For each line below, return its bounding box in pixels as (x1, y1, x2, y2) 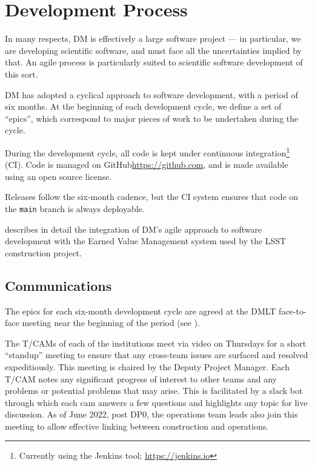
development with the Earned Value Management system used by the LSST (5, 235, 287, 247)
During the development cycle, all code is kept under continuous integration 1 (5, 144, 290, 159)
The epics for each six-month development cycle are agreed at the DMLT (5, 304, 276, 317)
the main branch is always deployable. (5, 202, 145, 215)
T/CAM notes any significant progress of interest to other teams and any (5, 372, 277, 385)
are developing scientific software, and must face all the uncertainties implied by (5, 44, 302, 56)
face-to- (279, 304, 307, 317)
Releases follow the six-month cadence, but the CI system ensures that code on (5, 190, 299, 203)
